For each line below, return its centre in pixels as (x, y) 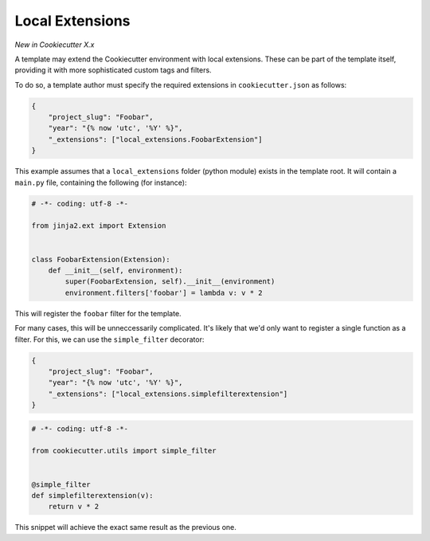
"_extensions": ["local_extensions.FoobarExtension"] (155, 139)
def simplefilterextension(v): (93, 495)
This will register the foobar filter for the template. (98, 313)
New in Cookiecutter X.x (55, 45)
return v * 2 (74, 507)
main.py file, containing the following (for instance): (101, 182)
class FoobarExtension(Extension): (101, 259)
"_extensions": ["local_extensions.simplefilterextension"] (168, 394)
